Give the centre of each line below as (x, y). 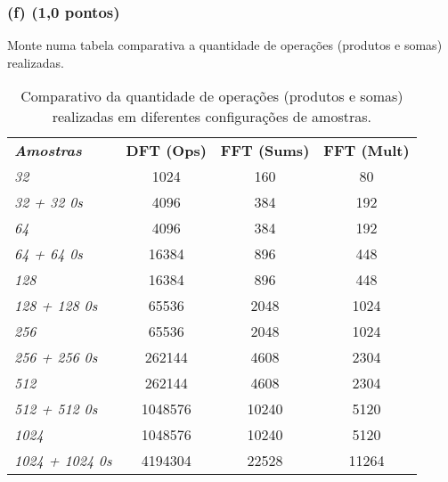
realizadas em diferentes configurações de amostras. (212, 117)
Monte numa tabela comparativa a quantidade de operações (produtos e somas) (225, 45)
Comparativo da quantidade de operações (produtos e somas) (212, 96)
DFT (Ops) (166, 151)
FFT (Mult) (367, 151)
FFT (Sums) (265, 151)
